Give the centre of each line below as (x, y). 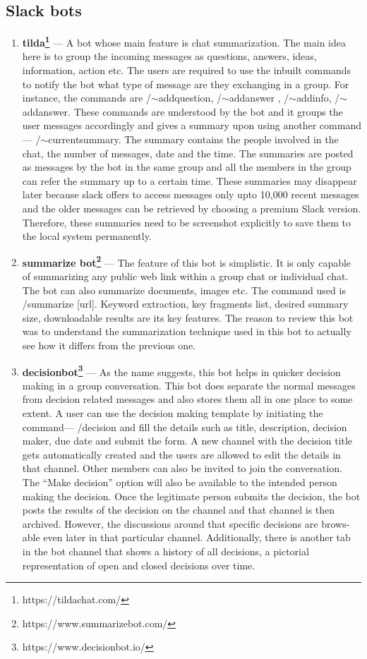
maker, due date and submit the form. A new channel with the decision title (187, 441)
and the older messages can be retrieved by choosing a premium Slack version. (192, 208)
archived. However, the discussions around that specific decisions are (170, 523)
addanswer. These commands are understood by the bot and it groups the (182, 111)
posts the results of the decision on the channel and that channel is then (179, 510)
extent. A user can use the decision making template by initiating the (173, 413)
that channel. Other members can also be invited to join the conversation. (182, 468)
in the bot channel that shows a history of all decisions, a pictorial (166, 551)
